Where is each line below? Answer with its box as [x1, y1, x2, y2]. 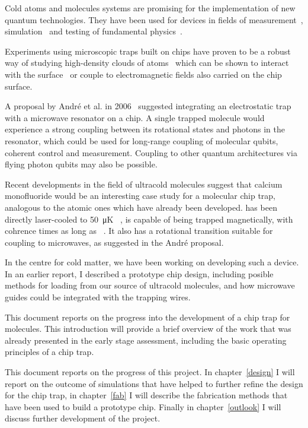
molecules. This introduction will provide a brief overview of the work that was [5, 322, 291, 335]
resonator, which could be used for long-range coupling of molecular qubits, [5, 134, 278, 147]
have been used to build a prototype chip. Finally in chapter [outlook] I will [5, 400, 281, 413]
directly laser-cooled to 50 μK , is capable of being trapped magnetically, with [5, 213, 293, 225]
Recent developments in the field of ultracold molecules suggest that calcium [5, 177, 283, 190]
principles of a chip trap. [5, 345, 94, 358]
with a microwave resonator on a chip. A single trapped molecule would [5, 111, 265, 123]
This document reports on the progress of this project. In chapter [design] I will [5, 366, 295, 378]
